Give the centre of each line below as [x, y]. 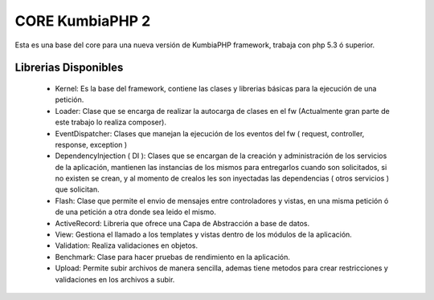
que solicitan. [77, 189]
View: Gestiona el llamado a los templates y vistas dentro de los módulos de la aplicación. [204, 235]
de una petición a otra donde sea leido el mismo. [136, 212]
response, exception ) [91, 144]
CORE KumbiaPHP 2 [83, 21]
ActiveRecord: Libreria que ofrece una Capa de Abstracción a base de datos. [182, 223]
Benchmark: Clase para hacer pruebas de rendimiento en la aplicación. [173, 257]
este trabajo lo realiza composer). [111, 122]
